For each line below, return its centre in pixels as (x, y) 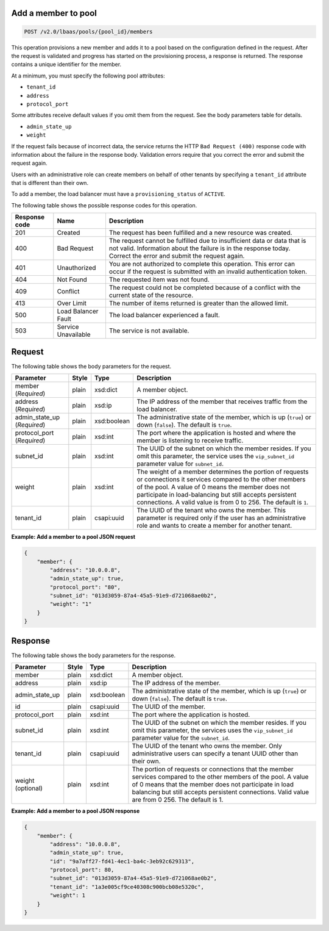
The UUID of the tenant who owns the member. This (211, 511)
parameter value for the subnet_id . (181, 738)
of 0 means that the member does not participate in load (213, 785)
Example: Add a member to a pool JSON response (76, 811)
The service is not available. (149, 331)
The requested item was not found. (159, 279)
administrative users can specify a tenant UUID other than (215, 753)
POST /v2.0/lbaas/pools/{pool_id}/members (88, 31)
